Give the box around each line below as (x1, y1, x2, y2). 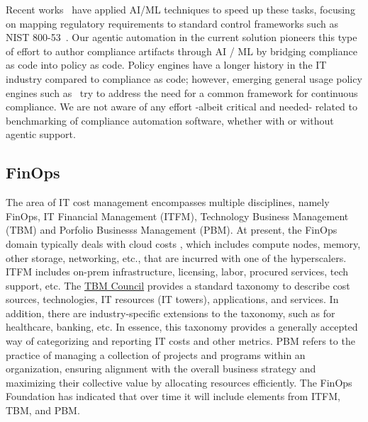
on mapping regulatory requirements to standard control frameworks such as (6, 16, 338, 30)
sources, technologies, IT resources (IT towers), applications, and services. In (6, 292, 339, 307)
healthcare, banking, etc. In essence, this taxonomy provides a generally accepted (6, 319, 358, 334)
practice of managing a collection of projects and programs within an (6, 347, 306, 362)
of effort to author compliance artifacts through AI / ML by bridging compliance (6, 43, 357, 58)
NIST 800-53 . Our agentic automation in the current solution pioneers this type (6, 30, 357, 45)
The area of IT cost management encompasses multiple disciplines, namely (6, 195, 330, 210)
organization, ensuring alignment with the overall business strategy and (6, 361, 316, 376)
